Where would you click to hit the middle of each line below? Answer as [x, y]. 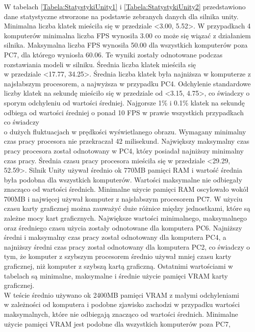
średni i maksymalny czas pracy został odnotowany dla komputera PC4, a [115, 237]
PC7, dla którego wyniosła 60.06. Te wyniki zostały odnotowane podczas [113, 54]
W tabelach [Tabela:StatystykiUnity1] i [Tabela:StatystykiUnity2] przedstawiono [125, 6]
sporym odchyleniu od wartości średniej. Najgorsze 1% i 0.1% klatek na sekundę [124, 102]
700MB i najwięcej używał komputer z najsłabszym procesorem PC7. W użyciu [123, 198]
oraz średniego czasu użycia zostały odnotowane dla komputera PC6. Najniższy [123, 227]
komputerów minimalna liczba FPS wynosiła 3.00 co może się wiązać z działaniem [127, 35]
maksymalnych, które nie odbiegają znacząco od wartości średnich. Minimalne [121, 314]
